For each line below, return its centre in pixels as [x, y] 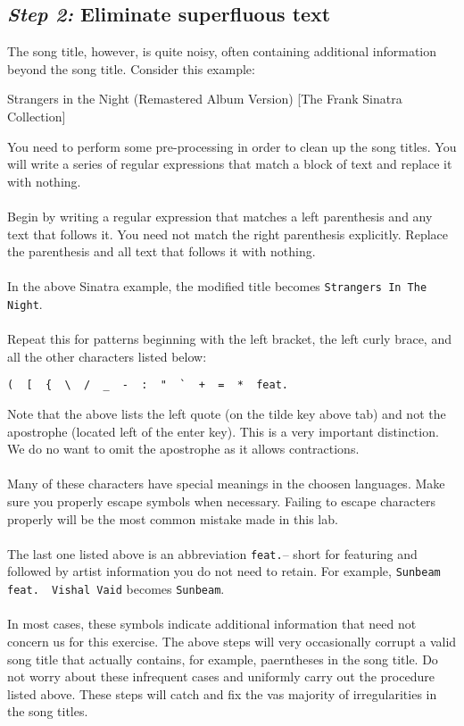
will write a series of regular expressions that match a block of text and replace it [230, 164]
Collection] [37, 116]
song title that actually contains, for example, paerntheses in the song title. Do [223, 659]
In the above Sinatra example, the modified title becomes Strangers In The [217, 286]
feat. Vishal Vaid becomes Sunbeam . [116, 589]
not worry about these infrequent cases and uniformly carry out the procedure [221, 676]
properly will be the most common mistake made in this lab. [173, 518]
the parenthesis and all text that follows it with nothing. [162, 251]
